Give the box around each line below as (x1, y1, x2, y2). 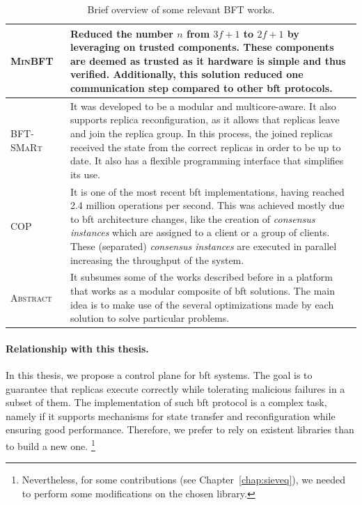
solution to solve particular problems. (70, 311, 230, 325)
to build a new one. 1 (6, 437, 95, 453)
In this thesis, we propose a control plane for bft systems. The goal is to (6, 368, 313, 382)
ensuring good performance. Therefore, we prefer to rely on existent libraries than (6, 422, 354, 437)
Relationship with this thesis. (6, 341, 149, 355)
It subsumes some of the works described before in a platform (70, 270, 333, 284)
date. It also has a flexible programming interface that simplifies (70, 153, 344, 168)
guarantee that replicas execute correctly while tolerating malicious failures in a (6, 381, 345, 396)
